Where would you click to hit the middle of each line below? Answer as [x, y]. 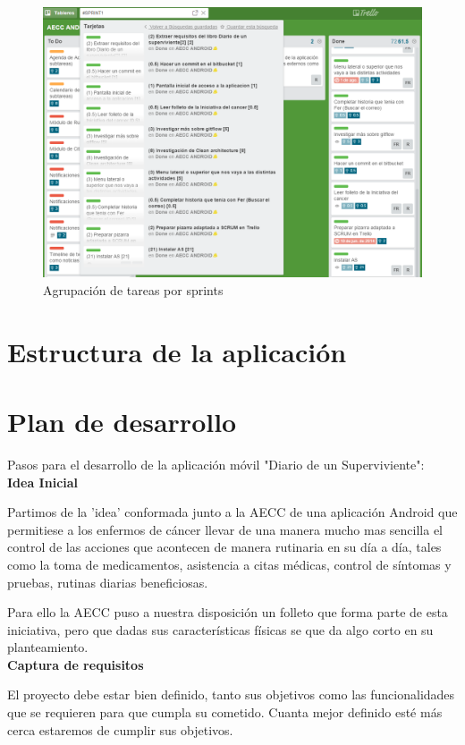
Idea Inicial [43, 482]
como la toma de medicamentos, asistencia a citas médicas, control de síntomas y [229, 564]
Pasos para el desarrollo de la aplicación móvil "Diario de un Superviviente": [216, 464]
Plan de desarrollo [122, 422]
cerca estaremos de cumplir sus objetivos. [120, 729]
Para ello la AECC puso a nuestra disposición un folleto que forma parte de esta [228, 612]
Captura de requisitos [76, 664]
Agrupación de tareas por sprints [133, 289]
